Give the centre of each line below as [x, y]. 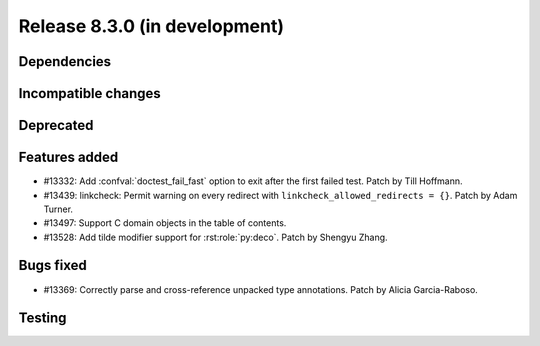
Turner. [58, 209]
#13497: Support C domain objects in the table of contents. [165, 223]
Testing [42, 318]
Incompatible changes [90, 93]
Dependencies [65, 61]
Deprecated [56, 125]
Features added [68, 157]
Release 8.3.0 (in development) [151, 26]
